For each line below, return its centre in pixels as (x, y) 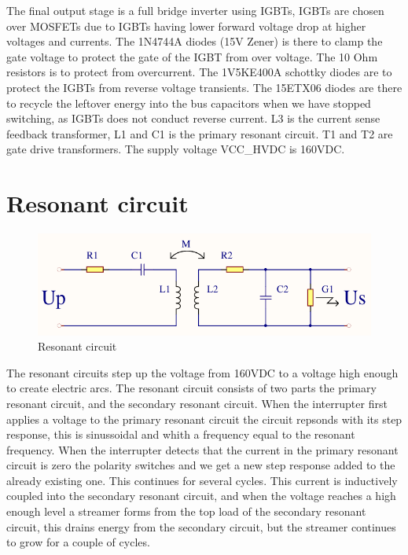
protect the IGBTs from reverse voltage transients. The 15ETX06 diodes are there (204, 87)
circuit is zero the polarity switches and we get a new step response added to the (201, 465)
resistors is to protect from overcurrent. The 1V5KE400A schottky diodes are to (199, 72)
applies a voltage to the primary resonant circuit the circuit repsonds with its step (204, 419)
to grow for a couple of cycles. (78, 542)
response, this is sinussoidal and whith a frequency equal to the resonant (181, 434)
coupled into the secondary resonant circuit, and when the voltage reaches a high (201, 496)
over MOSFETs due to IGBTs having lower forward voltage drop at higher (186, 26)
